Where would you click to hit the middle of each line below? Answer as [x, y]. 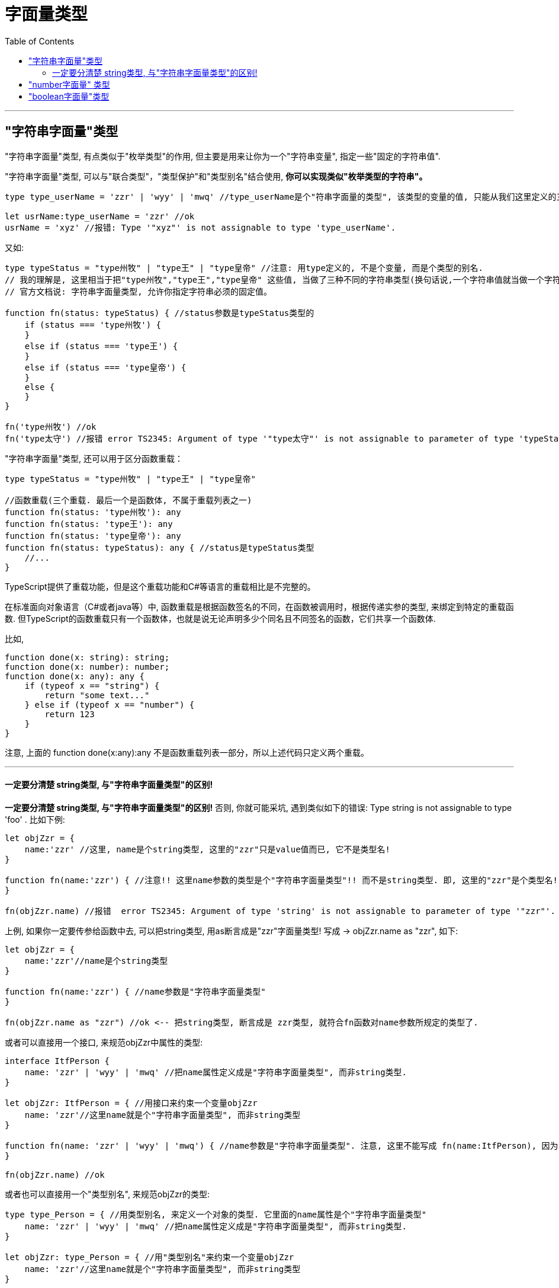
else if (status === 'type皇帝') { [105, 367]
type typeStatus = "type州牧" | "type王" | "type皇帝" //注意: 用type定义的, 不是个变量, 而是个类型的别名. [244, 268]
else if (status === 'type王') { [101, 346]
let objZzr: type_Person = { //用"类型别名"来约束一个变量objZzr [150, 1257]
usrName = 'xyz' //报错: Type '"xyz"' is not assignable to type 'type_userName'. [200, 227]
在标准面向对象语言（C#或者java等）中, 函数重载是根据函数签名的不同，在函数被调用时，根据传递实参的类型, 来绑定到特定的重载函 [259, 606]
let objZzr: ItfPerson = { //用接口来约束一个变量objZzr [131, 1103]
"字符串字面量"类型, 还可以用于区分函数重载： [94, 458]
